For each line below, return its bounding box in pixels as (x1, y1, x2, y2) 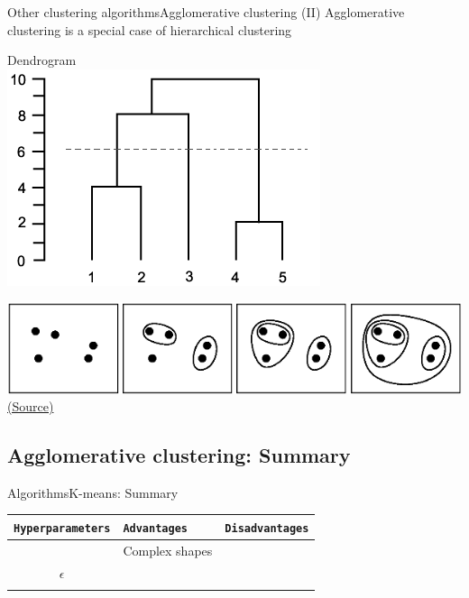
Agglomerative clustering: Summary (7, 441, 351, 469)
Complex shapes (123, 540, 213, 559)
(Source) (7, 397, 54, 416)
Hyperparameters (14, 521, 111, 535)
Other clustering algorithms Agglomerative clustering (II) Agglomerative (7, 3, 405, 21)
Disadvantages (225, 521, 309, 535)
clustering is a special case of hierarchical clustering (7, 20, 292, 39)
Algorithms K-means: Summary (7, 483, 179, 501)
